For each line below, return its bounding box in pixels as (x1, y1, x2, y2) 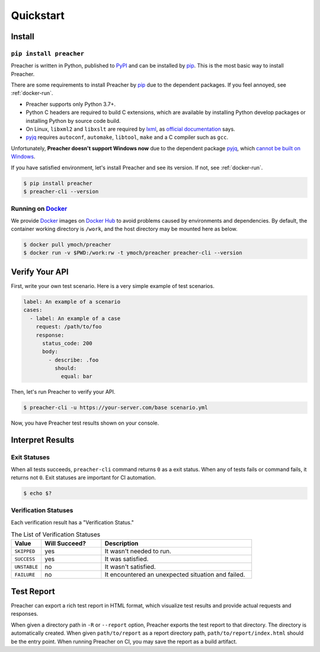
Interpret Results (11, 435, 75, 445)
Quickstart (11, 9, 65, 22)
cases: (23, 306, 43, 314)
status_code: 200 (42, 340, 93, 347)
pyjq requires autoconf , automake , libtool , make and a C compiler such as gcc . (25, 134, 228, 141)
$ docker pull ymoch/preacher (23, 241, 111, 248)
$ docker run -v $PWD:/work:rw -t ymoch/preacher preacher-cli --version (23, 249, 242, 257)
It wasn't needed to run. (104, 547, 172, 555)
